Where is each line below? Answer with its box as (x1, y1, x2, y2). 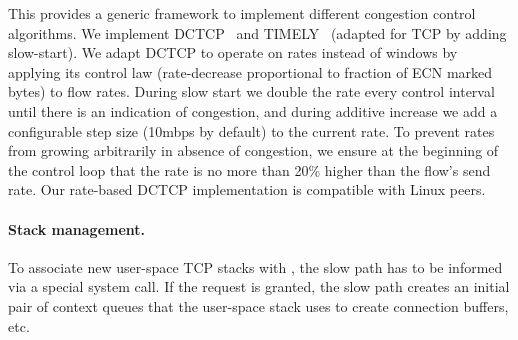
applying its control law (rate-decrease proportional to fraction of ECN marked (8, 61, 493, 82)
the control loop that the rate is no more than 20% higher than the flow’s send (8, 159, 491, 180)
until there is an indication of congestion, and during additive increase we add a (8, 100, 498, 121)
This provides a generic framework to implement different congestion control (8, 3, 476, 23)
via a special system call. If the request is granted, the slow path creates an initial (8, 276, 510, 297)
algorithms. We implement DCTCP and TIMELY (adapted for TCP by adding (8, 22, 507, 43)
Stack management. (8, 218, 146, 239)
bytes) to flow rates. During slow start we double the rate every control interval (8, 81, 495, 102)
